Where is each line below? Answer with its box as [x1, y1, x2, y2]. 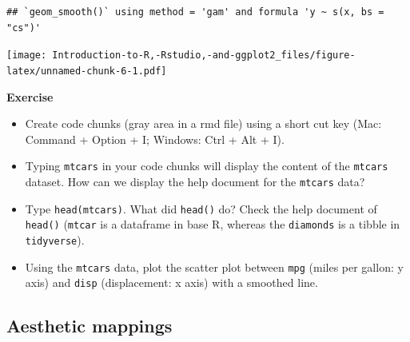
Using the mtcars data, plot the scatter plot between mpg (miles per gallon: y [25, 258, 404, 275]
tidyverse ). [25, 231, 85, 248]
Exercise [6, 88, 54, 105]
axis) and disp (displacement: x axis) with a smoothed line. [25, 274, 318, 291]
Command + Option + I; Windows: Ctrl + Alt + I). [25, 130, 285, 147]
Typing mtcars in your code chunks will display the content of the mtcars [25, 157, 388, 174]
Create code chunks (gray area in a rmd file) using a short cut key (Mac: [25, 115, 382, 132]
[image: [6, 50, 47, 62]
